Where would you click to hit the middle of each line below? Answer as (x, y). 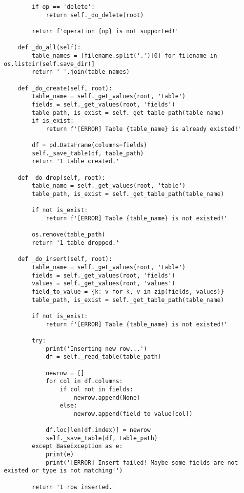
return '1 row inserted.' (74, 487)
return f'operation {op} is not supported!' (105, 31)
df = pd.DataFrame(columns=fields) (90, 145)
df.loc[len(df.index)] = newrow (98, 430)
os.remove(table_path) (69, 235)
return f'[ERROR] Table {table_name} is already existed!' (143, 129)
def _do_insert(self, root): (65, 259)
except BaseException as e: (77, 446)
